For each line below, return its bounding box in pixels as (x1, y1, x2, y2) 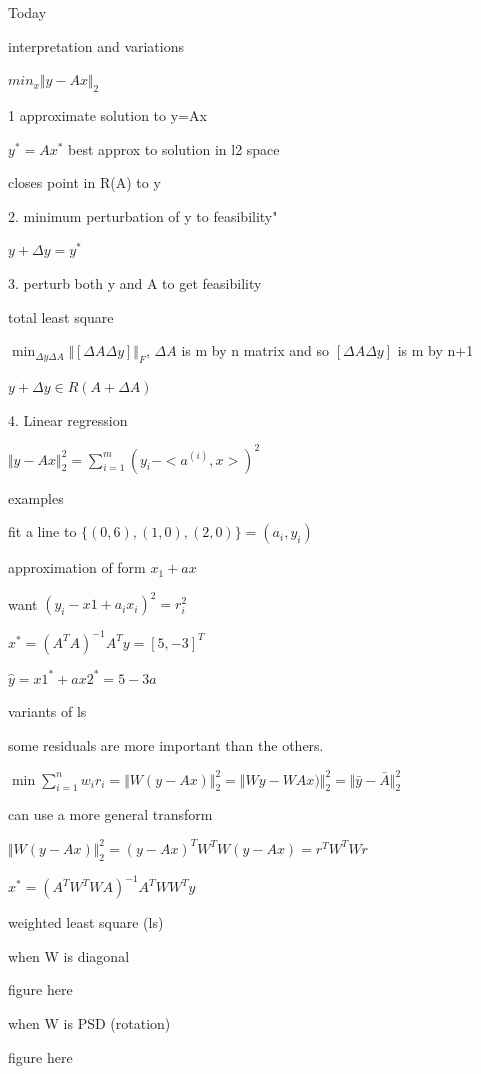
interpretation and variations (8, 35, 185, 56)
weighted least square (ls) (8, 912, 164, 933)
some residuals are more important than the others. (8, 735, 324, 755)
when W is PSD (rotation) (8, 1013, 171, 1034)
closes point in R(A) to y (8, 172, 161, 193)
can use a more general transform (8, 804, 213, 825)
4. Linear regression (8, 409, 128, 430)
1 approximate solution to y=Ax (8, 104, 207, 125)
